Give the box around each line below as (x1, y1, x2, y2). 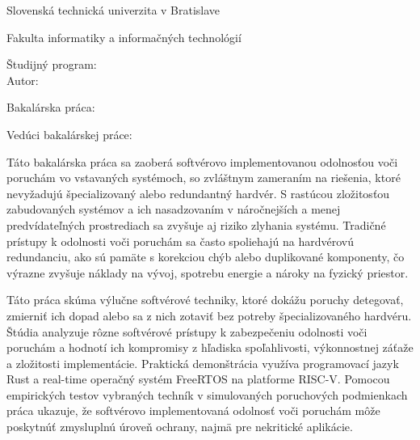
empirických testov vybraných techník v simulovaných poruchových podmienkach (6, 386, 408, 403)
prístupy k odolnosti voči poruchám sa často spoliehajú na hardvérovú (6, 232, 354, 249)
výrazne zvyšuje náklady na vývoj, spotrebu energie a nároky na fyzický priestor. (6, 264, 409, 281)
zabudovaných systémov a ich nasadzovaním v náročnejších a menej (6, 201, 341, 218)
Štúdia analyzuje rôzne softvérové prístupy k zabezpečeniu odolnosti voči (6, 323, 367, 340)
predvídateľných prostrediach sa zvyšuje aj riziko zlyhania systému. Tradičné (6, 216, 386, 233)
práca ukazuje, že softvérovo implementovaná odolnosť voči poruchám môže (6, 402, 380, 419)
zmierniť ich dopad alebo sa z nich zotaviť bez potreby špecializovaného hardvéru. (6, 307, 412, 324)
